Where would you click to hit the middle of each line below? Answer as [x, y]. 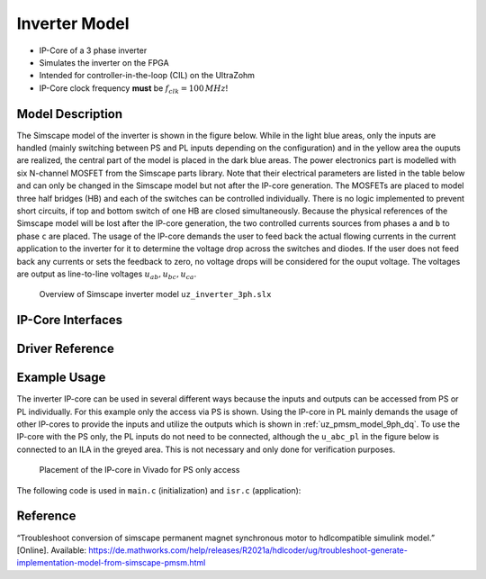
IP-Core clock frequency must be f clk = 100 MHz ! [134, 89]
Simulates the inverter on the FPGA [104, 62]
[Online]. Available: [52, 550]
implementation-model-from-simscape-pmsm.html [111, 563]
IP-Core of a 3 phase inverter [93, 50]
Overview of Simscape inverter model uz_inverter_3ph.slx [155, 294]
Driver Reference [65, 349]
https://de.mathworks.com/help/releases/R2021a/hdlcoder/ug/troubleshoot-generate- [248, 550]
